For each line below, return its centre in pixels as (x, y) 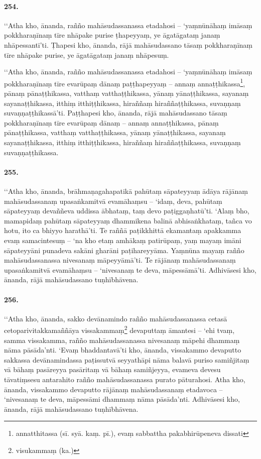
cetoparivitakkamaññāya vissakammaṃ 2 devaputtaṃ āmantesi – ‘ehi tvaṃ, (119, 329)
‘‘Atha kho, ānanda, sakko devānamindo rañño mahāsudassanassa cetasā (116, 318)
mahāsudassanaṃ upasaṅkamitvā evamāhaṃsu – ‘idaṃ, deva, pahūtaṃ (113, 201)
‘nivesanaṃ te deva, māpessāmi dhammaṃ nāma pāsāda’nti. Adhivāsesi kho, (122, 399)
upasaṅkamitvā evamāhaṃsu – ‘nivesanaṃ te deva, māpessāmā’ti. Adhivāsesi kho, (130, 269)
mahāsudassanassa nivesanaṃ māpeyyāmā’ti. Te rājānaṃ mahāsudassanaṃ (120, 260)
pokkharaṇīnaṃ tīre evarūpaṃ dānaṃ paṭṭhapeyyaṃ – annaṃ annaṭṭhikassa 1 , (125, 82)
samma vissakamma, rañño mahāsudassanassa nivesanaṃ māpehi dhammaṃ (122, 340)
